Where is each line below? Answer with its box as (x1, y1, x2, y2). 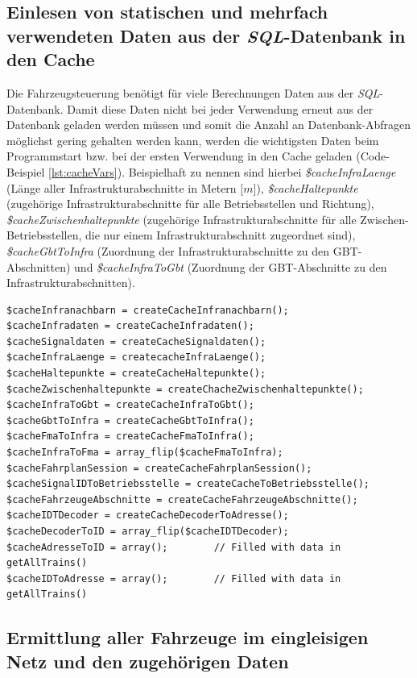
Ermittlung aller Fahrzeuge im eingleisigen (6, 625, 369, 650)
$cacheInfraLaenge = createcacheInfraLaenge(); (6, 351, 266, 364)
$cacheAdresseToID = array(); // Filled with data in (6, 541, 341, 553)
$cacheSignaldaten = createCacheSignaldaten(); (6, 335, 266, 347)
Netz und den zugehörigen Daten (6, 648, 289, 673)
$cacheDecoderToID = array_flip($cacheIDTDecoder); (6, 526, 289, 538)
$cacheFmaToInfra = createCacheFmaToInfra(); (6, 431, 254, 443)
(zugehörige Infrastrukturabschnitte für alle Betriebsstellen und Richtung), (6, 195, 374, 212)
